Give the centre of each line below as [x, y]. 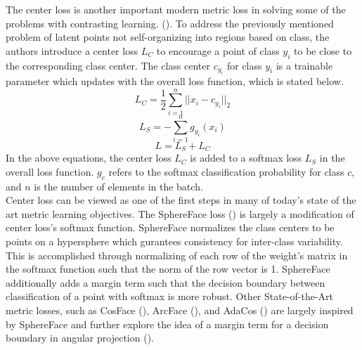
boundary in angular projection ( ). [80, 338]
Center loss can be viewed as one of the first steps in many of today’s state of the [181, 200]
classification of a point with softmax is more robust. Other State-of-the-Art [170, 296]
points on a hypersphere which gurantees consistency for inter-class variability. [174, 241]
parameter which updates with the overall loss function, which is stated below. [175, 80]
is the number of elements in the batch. [118, 186]
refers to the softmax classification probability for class [226, 171]
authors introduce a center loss [72, 50]
